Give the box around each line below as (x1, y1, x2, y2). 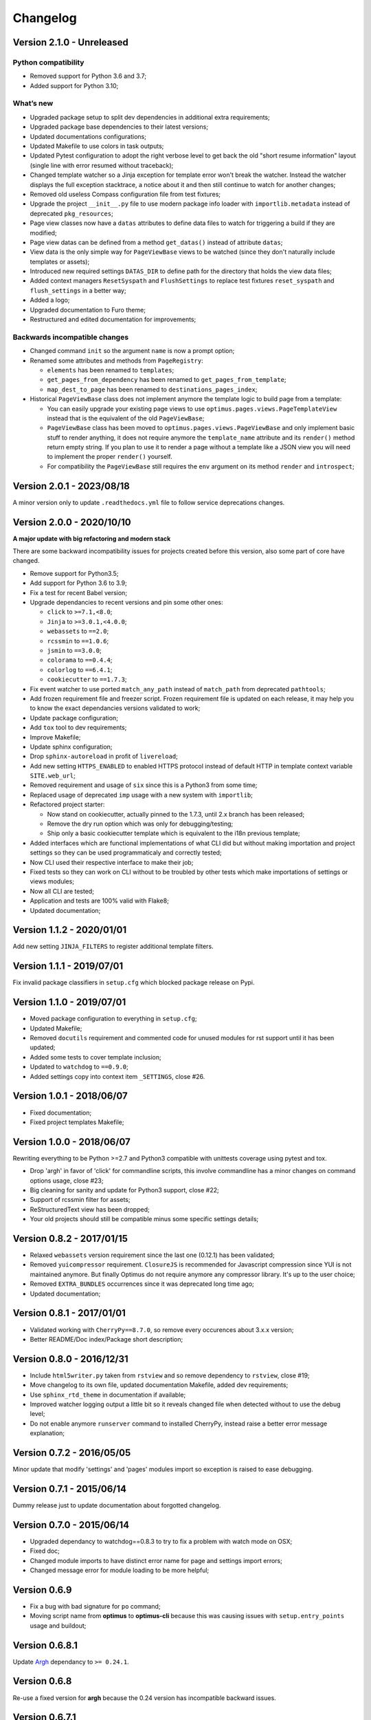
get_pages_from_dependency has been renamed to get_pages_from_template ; (47, 376, 286, 384)
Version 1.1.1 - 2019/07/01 (12, 960, 124, 972)
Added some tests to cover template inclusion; (30, 1053, 161, 1061)
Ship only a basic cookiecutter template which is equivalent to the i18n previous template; (47, 829, 300, 837)
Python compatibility (12, 57, 85, 67)
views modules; (30, 877, 75, 885)
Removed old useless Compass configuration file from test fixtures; (30, 190, 221, 198)
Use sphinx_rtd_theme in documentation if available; (30, 1390, 186, 1399)
